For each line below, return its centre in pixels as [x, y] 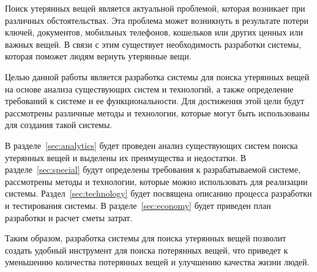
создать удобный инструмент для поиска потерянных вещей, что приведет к [147, 250]
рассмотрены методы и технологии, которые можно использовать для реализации [156, 181]
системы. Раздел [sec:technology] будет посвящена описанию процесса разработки [158, 193]
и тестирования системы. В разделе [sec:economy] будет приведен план [138, 205]
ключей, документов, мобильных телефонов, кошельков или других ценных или [154, 32]
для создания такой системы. [59, 125]
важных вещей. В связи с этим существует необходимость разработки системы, [153, 44]
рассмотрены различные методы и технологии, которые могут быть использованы [157, 112]
